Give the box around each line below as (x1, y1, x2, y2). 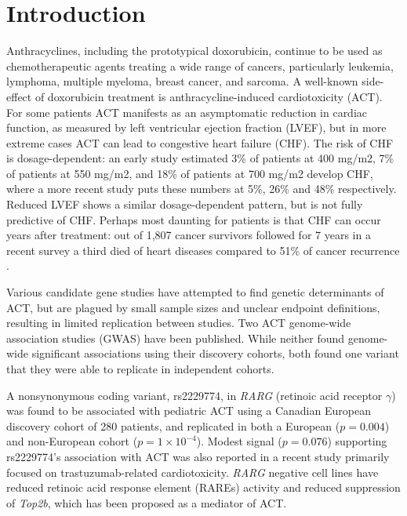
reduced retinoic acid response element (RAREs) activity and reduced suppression (6, 479, 401, 496)
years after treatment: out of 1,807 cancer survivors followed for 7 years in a (6, 227, 371, 243)
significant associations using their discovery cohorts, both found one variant (31, 345, 399, 362)
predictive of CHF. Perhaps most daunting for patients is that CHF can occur (6, 211, 381, 227)
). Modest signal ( (196, 433, 282, 449)
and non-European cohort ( (6, 433, 138, 449)
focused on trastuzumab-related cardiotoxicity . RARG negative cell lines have (6, 463, 379, 480)
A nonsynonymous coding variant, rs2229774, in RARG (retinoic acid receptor (6, 387, 383, 403)
